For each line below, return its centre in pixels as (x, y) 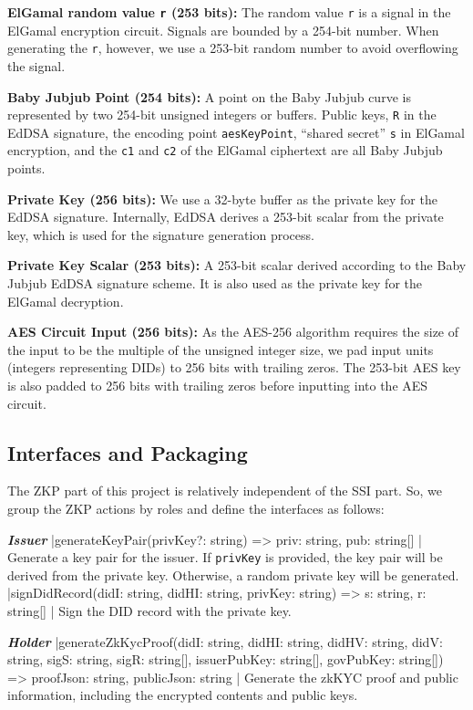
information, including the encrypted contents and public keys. (183, 695)
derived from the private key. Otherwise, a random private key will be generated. (233, 574)
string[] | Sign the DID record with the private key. (149, 611)
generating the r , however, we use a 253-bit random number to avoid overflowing (233, 48)
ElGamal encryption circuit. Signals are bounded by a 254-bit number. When (223, 30)
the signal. (36, 65)
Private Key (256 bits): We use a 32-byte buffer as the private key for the (222, 198)
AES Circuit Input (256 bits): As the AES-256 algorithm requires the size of (233, 332)
